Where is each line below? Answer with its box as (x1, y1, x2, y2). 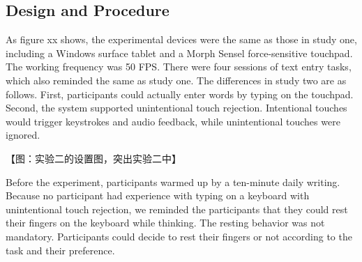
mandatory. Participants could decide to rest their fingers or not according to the (6, 229, 352, 243)
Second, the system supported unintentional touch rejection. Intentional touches (6, 100, 347, 115)
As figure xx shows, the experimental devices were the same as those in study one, (6, 32, 357, 47)
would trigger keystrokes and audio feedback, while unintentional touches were (6, 114, 340, 128)
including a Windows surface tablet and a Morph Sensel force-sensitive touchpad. (6, 45, 353, 60)
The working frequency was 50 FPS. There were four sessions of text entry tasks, (6, 59, 352, 74)
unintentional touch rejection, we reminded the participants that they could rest (6, 201, 348, 216)
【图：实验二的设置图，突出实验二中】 (6, 151, 181, 165)
